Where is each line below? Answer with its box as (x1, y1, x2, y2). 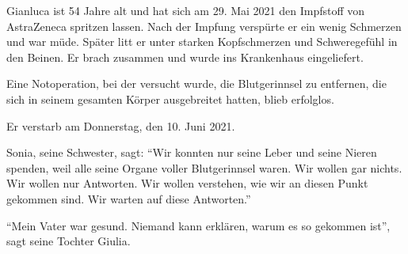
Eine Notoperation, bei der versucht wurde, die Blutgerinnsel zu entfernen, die (6, 75, 387, 92)
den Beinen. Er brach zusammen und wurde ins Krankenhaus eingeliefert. (6, 48, 364, 65)
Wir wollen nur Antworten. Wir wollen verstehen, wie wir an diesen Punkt (6, 175, 368, 191)
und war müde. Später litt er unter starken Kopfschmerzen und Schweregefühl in (6, 33, 398, 50)
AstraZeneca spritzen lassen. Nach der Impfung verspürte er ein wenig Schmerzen (6, 17, 402, 34)
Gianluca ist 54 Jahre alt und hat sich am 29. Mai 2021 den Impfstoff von (6, 2, 365, 18)
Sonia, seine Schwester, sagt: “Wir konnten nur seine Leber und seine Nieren (6, 144, 377, 161)
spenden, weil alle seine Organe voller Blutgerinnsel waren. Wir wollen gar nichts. (6, 159, 402, 176)
